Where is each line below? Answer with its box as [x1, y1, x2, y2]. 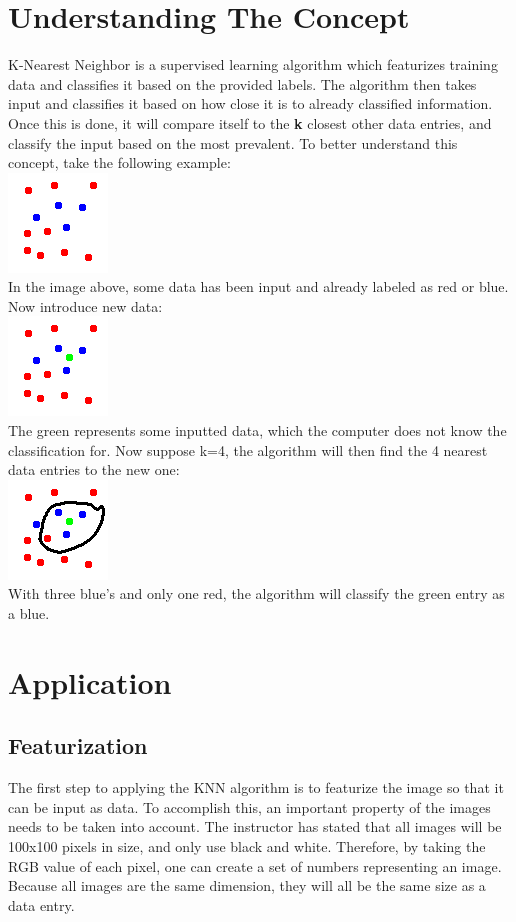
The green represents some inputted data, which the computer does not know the [8, 420, 507, 441]
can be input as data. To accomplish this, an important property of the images [8, 796, 491, 817]
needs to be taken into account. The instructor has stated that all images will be [8, 816, 502, 837]
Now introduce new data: [8, 295, 163, 316]
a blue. [8, 603, 50, 624]
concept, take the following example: [8, 152, 231, 173]
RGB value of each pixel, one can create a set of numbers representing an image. [8, 855, 502, 876]
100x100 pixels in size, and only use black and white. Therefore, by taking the [8, 835, 486, 856]
